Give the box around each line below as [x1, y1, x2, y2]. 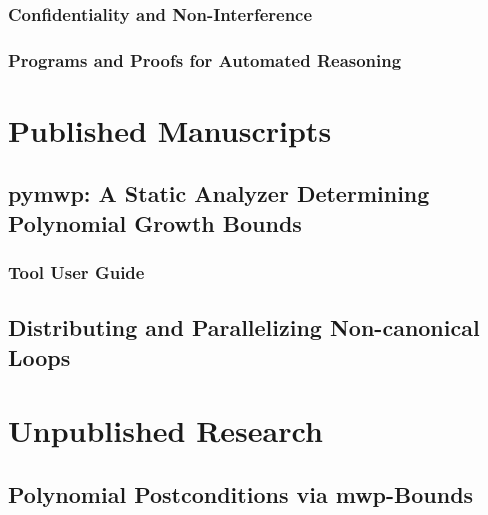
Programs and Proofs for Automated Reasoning [8, 47, 402, 72]
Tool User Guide [8, 260, 145, 285]
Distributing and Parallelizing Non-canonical [8, 312, 480, 343]
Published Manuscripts [8, 109, 332, 150]
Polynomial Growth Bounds [8, 207, 302, 238]
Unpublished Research [8, 410, 323, 451]
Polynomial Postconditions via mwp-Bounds [8, 479, 474, 510]
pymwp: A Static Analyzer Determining [8, 178, 430, 209]
